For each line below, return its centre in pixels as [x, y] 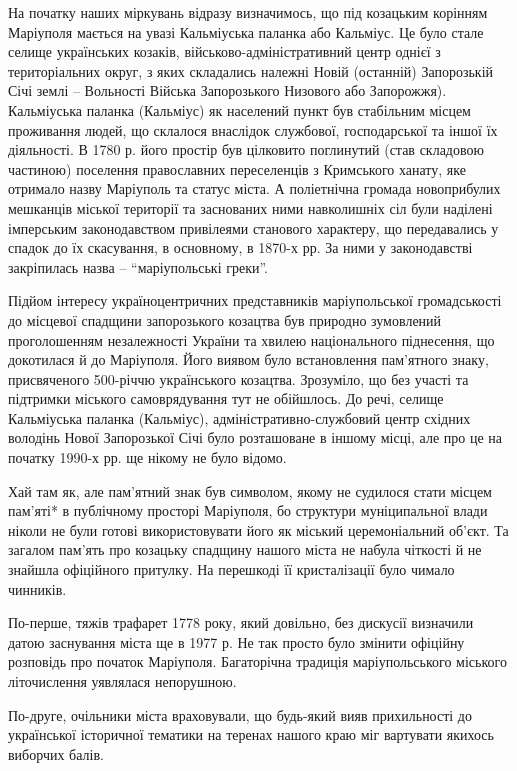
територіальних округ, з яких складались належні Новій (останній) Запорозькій [251, 70]
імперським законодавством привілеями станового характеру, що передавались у [253, 227]
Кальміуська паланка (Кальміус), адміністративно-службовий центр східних [239, 417]
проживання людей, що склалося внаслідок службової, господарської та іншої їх [253, 129]
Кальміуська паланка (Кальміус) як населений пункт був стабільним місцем [239, 109]
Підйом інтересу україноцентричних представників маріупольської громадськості [255, 300]
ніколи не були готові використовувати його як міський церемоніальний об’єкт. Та [258, 529]
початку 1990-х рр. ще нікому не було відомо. [147, 457]
